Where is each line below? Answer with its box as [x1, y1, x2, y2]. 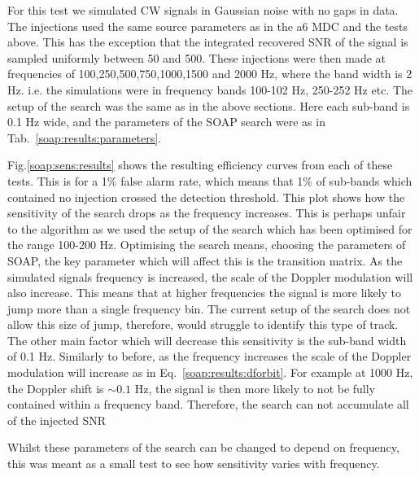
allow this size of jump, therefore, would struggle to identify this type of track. [7, 316, 399, 333]
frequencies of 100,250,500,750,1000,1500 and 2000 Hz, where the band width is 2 [7, 65, 412, 82]
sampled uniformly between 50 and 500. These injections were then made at [7, 49, 386, 66]
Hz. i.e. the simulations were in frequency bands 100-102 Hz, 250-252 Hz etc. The [7, 81, 413, 98]
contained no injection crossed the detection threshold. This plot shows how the [7, 188, 405, 205]
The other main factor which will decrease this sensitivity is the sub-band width [7, 331, 407, 348]
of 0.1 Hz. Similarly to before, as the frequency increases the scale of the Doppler [7, 348, 412, 365]
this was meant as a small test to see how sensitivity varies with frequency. [7, 455, 380, 472]
